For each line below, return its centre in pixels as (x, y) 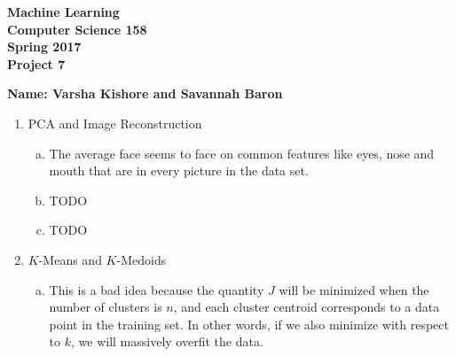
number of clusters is (106, 307)
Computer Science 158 (77, 29)
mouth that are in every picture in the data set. (179, 170)
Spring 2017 (44, 46)
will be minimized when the (354, 289)
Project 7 (36, 63)
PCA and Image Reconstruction (115, 123)
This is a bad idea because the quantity (157, 289)
